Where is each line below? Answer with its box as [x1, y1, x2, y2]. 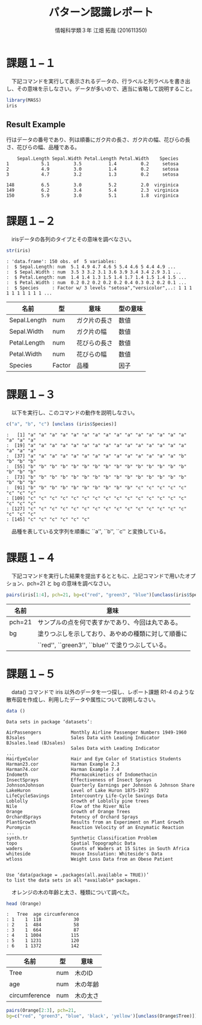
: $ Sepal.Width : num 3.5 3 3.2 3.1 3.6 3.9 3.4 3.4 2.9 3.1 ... [6, 269, 182, 275]
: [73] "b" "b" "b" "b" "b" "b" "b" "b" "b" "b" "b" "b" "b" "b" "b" [6, 474, 187, 480]
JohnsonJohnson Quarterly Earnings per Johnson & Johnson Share [6, 782, 195, 788]
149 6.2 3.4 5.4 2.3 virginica [6, 188, 179, 194]
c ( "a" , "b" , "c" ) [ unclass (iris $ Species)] [6, 421, 117, 427]
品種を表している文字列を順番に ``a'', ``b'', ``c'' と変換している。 [11, 527, 170, 535]
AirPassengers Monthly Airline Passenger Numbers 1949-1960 [6, 729, 187, 735]
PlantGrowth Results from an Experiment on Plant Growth [6, 819, 185, 825]
